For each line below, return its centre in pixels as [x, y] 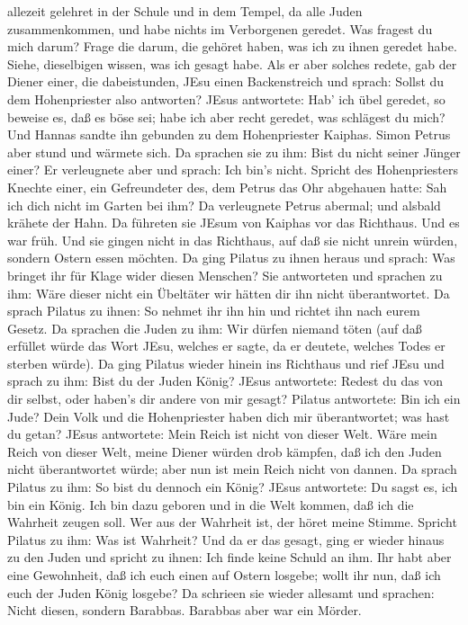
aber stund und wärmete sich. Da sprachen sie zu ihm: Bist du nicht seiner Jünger [234, 152]
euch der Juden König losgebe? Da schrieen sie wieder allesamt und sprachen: [221, 592]
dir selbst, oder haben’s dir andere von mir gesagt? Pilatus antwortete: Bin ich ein [234, 399]
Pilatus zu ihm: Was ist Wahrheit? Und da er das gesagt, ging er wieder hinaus [226, 539]
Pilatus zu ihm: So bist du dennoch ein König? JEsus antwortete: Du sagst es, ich [233, 487]
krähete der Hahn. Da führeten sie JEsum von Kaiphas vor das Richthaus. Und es [234, 223]
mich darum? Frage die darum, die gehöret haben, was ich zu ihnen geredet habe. [232, 46]
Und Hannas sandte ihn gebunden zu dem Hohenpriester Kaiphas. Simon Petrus [229, 134]
